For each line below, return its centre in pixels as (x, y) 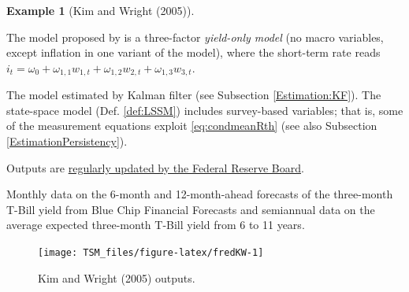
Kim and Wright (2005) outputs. (117, 277)
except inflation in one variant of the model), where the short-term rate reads (193, 52)
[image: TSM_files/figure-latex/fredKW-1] (151, 252)
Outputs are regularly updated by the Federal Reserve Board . (155, 167)
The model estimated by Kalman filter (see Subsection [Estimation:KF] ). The (194, 95)
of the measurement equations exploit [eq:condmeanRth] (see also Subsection (192, 126)
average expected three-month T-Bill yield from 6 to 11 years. (156, 225)
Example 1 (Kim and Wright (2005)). (100, 10)
